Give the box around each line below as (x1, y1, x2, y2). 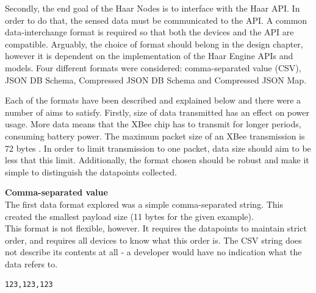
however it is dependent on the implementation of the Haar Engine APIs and (5, 49, 293, 62)
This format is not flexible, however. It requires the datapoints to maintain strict (5, 222, 307, 235)
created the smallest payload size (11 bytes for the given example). (5, 210, 254, 222)
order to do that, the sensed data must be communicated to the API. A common (5, 13, 307, 26)
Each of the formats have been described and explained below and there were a (5, 94, 301, 107)
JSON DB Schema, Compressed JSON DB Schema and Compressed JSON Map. (5, 73, 307, 86)
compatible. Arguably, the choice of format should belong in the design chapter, (5, 37, 303, 50)
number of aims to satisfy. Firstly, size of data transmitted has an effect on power (5, 105, 310, 118)
